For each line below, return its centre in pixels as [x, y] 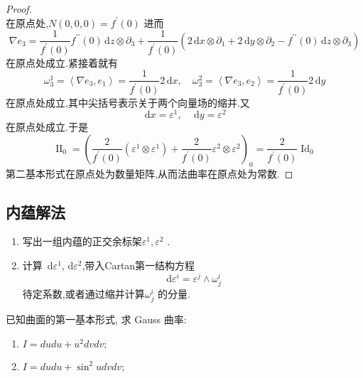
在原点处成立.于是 [47, 127]
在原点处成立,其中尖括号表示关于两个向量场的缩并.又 [128, 102]
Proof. [19, 9]
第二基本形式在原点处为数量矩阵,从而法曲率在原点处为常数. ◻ [150, 173]
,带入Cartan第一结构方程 [139, 265]
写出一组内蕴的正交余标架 [82, 241]
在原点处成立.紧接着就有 [62, 62]
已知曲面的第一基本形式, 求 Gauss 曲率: [96, 319]
